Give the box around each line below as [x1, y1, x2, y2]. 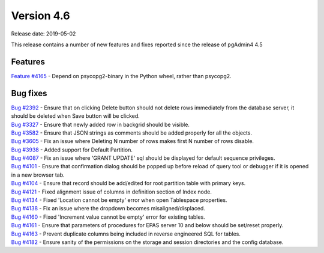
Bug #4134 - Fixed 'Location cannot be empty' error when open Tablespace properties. [11, 197, 227, 204]
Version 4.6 [11, 9, 70, 22]
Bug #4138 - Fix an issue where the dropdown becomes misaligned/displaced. [11, 205, 205, 212]
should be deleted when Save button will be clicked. [11, 112, 140, 120]
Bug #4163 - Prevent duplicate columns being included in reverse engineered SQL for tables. [11, 230, 241, 237]
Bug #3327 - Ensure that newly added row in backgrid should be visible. [11, 121, 190, 128]
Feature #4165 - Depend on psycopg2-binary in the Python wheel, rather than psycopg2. [11, 72, 232, 79]
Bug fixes [11, 88, 47, 99]
